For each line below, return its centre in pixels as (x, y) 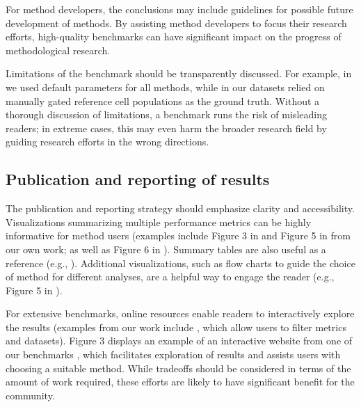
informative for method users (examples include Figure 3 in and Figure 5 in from (178, 236)
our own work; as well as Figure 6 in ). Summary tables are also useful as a (166, 249)
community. (30, 395)
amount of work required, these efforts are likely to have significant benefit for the (180, 382)
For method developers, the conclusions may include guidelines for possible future (179, 9)
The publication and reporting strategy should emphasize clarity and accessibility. (180, 208)
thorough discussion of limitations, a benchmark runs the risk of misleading (166, 114)
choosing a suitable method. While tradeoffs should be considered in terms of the (178, 368)
